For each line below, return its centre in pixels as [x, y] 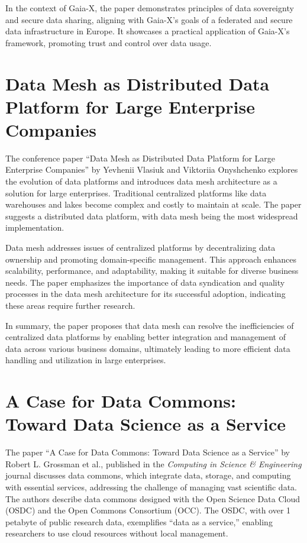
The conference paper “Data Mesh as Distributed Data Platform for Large [140, 158]
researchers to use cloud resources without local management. [117, 533]
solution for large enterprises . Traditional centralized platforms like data [136, 193]
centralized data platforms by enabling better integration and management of [146, 337]
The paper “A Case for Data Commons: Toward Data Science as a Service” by [148, 452]
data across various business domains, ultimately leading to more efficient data [148, 348]
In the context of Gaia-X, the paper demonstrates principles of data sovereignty [150, 8]
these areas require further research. [70, 305]
